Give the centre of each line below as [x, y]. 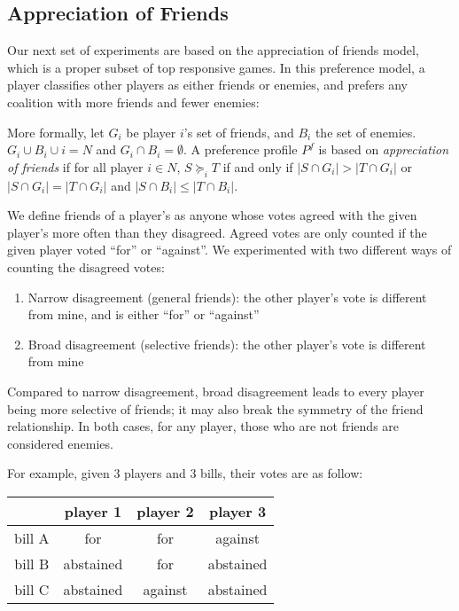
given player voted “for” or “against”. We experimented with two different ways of [229, 250]
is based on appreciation [384, 149]
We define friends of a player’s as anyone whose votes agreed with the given [212, 215]
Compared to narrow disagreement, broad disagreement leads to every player [216, 391]
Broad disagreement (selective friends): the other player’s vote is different [227, 344]
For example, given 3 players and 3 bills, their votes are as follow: [185, 473]
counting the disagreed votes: [86, 266]
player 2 [165, 511]
